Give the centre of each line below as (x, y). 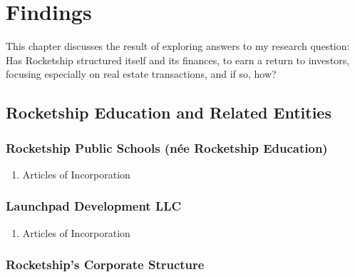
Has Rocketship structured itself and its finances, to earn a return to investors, (178, 60)
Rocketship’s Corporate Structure (105, 265)
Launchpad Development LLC (94, 206)
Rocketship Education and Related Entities (169, 112)
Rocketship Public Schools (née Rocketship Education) (167, 147)
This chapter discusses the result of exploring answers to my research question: (178, 46)
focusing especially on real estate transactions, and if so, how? (141, 74)
